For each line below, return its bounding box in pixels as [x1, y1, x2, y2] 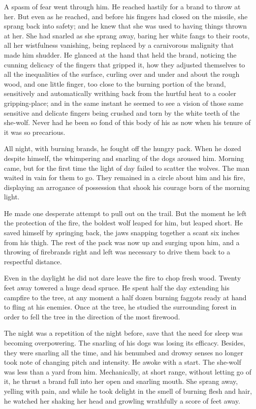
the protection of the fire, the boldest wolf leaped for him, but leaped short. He [4, 218, 243, 228]
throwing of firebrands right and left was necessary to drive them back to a [4, 247, 230, 257]
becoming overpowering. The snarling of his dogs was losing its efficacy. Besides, [4, 338, 246, 347]
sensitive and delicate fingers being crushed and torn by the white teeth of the [4, 107, 240, 118]
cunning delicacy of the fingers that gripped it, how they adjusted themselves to [4, 59, 245, 69]
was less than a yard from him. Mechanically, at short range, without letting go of [4, 366, 252, 377]
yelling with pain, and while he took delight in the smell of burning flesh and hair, [4, 385, 252, 396]
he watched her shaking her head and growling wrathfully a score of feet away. [4, 395, 240, 406]
